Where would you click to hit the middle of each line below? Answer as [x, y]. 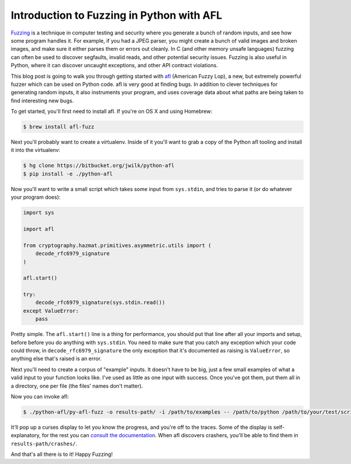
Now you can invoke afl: [40, 396]
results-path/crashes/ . [44, 444]
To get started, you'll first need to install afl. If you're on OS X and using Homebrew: [112, 112]
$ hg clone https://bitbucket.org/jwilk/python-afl [99, 166]
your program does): [36, 197]
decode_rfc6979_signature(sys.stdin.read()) [100, 303]
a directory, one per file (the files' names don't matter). [77, 386]
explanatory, [26, 435]
